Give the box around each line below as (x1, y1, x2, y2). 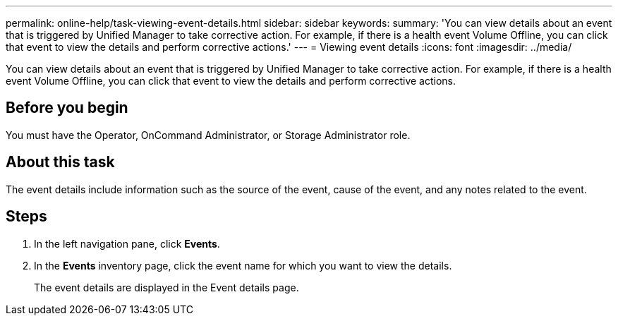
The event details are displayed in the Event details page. (34, 281, 299, 293)
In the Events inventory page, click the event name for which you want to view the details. (34, 259, 452, 272)
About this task (6, 153, 115, 171)
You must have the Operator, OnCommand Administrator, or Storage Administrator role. (6, 128, 411, 141)
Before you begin (6, 99, 128, 117)
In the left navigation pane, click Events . (34, 237, 220, 250)
